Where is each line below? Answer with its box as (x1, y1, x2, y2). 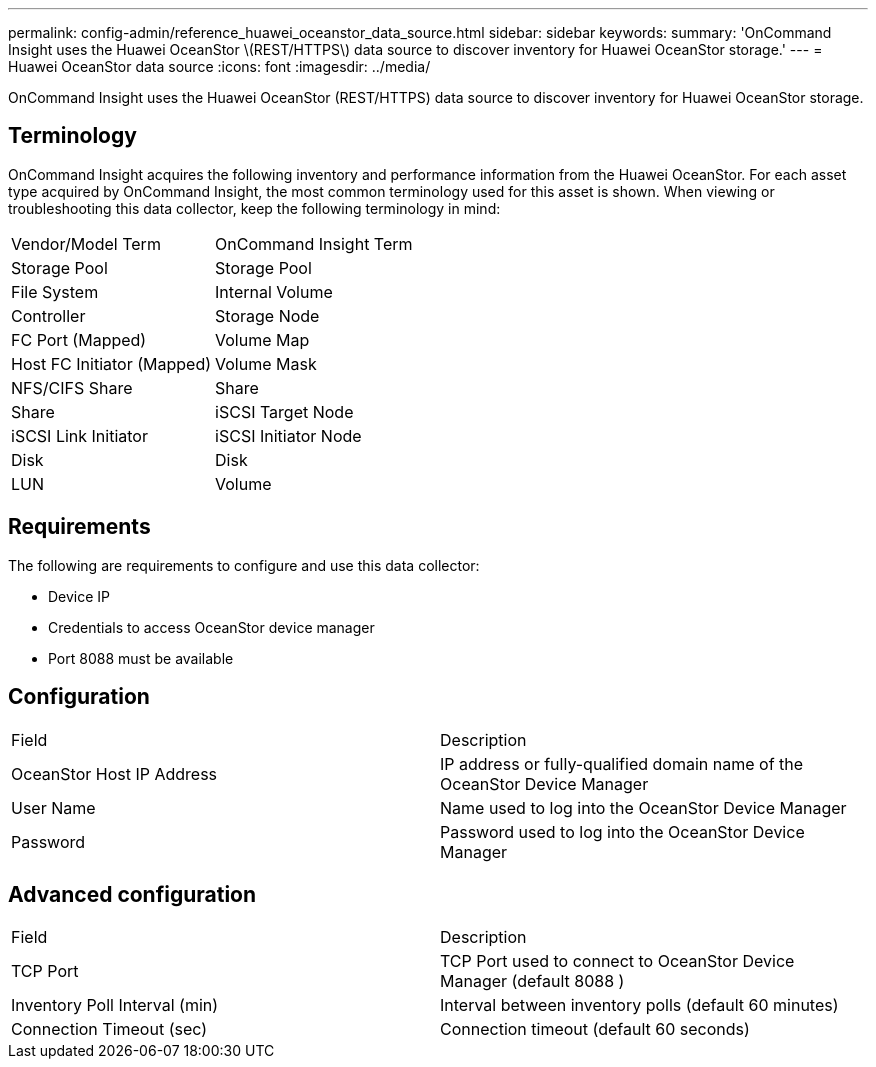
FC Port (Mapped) (11, 329, 147, 350)
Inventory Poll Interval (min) (11, 995, 219, 1016)
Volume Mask (215, 353, 317, 374)
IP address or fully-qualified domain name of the (440, 753, 804, 774)
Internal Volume (215, 281, 333, 302)
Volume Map (215, 329, 310, 350)
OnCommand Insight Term (215, 233, 413, 254)
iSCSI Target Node (215, 401, 354, 422)
